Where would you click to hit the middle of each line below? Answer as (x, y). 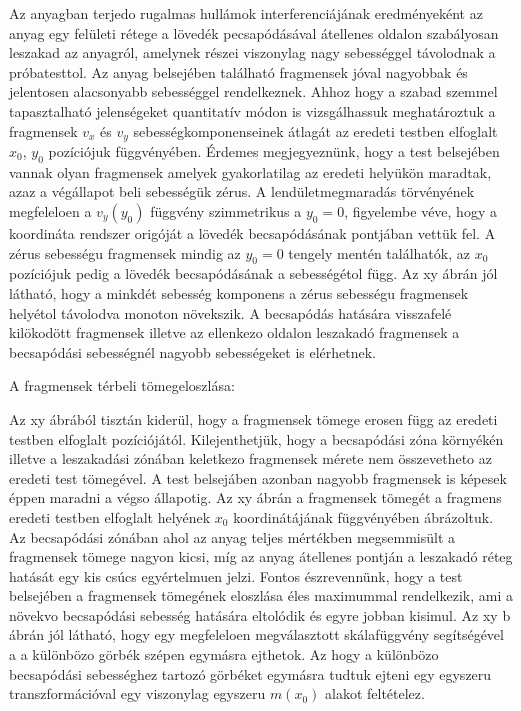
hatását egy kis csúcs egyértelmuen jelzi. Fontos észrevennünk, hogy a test (236, 575)
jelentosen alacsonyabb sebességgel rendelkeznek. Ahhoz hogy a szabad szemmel (253, 91)
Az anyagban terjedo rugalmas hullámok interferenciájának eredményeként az (246, 13)
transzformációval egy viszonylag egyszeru (137, 693)
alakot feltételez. (375, 693)
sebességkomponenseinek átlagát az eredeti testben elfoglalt (315, 130)
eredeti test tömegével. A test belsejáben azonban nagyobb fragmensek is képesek (258, 477)
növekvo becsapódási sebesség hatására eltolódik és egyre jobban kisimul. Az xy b (260, 614)
